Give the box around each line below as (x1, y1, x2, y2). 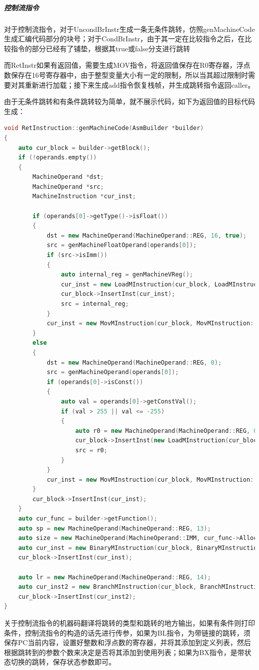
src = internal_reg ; (61, 300, 129, 307)
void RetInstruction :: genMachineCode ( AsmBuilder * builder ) (4, 125, 204, 132)
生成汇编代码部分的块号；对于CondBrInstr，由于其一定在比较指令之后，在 (4, 33, 245, 44)
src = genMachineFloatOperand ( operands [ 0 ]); (46, 242, 197, 249)
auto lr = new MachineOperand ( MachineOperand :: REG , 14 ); (18, 573, 211, 581)
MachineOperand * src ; (32, 183, 104, 190)
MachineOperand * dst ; (32, 173, 104, 181)
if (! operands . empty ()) (18, 154, 97, 161)
